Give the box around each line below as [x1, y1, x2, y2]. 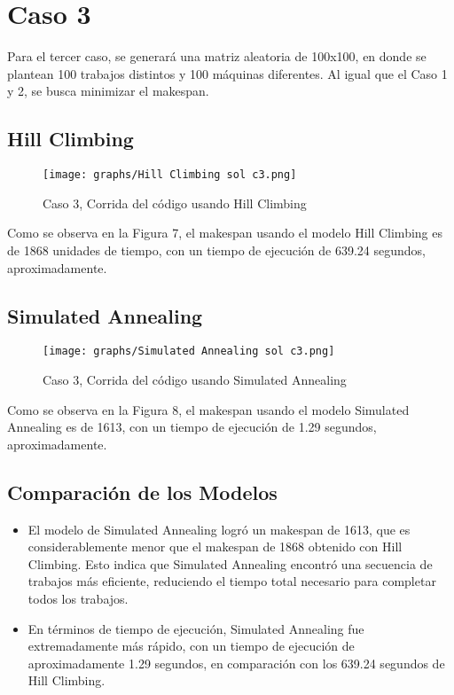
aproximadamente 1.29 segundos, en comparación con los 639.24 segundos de [27, 653, 445, 672]
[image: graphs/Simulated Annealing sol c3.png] [43, 345, 335, 358]
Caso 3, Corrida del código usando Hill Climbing [43, 193, 307, 212]
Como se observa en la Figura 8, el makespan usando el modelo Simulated [7, 400, 410, 418]
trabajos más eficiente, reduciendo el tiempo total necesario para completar [27, 572, 436, 590]
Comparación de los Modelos [7, 478, 278, 505]
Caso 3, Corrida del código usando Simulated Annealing [43, 371, 347, 388]
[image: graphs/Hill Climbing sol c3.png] [43, 168, 297, 182]
